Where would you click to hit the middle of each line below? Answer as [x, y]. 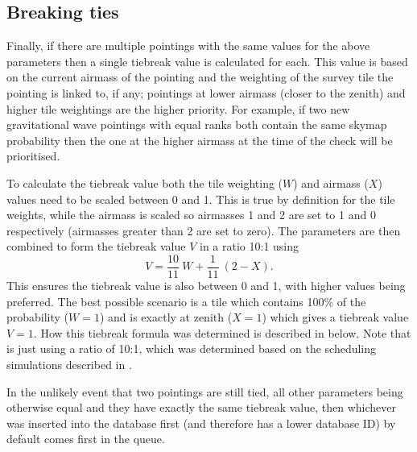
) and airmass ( [331, 182]
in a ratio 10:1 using [250, 246]
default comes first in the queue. [86, 439]
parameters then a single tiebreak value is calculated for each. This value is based [207, 61]
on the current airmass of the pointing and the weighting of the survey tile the [200, 77]
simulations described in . [69, 364]
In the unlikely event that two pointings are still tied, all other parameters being [205, 391]
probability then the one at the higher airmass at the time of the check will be [200, 140]
